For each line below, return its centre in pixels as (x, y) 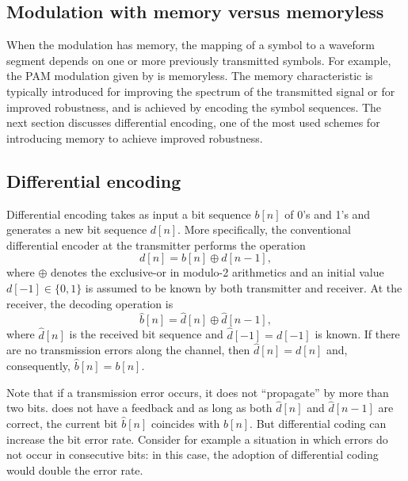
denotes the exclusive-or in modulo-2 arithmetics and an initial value (217, 272)
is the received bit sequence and (146, 334)
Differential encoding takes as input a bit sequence (129, 214)
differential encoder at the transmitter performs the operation (156, 244)
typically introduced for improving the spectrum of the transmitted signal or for (201, 91)
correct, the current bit (62, 423)
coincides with (185, 423)
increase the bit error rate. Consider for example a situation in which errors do (197, 439)
